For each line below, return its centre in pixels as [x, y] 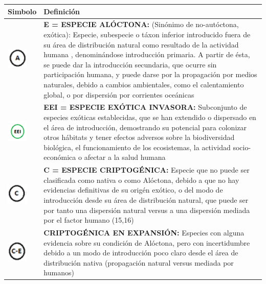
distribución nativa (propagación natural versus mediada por [139, 262]
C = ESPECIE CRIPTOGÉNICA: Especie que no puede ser [147, 170]
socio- [242, 147]
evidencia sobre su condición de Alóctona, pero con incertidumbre [147, 242]
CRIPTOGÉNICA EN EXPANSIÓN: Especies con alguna [144, 232]
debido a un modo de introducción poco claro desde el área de [141, 253]
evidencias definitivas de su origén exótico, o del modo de [133, 190]
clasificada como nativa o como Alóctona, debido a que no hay [141, 180]
